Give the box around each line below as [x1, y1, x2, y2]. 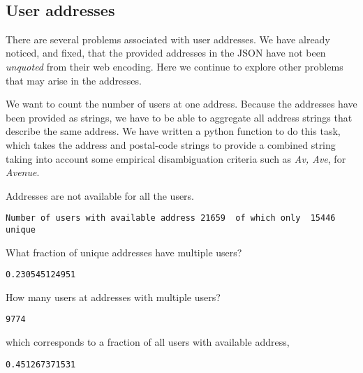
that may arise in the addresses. [6, 73, 142, 87]
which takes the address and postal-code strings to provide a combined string [6, 137, 336, 152]
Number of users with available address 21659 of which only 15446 [6, 213, 336, 224]
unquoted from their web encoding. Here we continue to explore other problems [6, 59, 343, 73]
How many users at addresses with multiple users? [6, 289, 221, 304]
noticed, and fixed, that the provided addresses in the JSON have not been [6, 45, 326, 60]
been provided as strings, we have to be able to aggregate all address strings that [6, 110, 353, 124]
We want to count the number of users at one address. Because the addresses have [6, 96, 357, 111]
